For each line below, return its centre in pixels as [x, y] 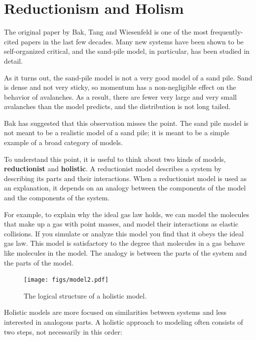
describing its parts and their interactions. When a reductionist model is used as [125, 178]
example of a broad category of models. [63, 142]
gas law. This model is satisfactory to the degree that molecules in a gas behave [125, 243]
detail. [14, 60]
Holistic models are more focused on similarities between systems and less [115, 312]
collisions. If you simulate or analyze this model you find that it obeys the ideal [124, 233]
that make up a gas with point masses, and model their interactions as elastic [121, 224]
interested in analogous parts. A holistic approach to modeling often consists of [124, 322]
